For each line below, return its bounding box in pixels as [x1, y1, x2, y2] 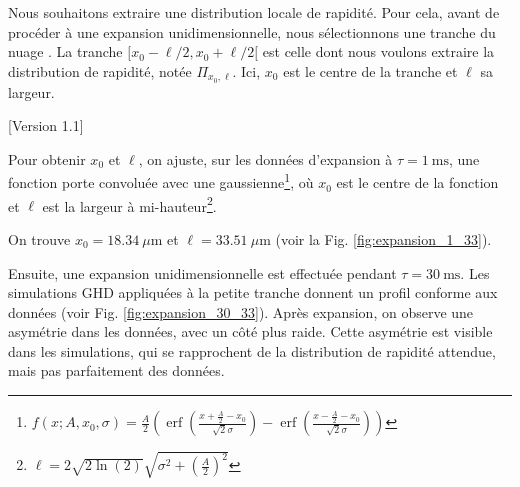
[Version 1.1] [8, 115, 84, 136]
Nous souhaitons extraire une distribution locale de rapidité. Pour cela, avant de [8, 2, 500, 22]
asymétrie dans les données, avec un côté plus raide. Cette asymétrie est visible [8, 321, 493, 342]
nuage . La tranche [8, 41, 123, 62]
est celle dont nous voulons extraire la [262, 41, 495, 62]
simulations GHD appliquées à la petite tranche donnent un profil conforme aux [8, 282, 498, 303]
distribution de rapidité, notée [8, 60, 192, 81]
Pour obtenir [8, 148, 86, 169]
